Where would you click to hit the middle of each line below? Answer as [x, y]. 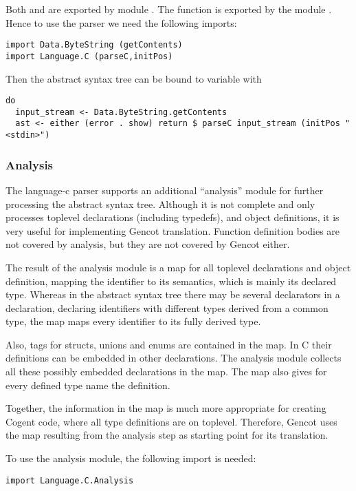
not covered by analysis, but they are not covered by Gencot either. [148, 244]
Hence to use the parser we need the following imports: [121, 22]
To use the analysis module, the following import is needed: [131, 458]
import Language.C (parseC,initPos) [89, 56]
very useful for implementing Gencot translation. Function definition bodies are [173, 230]
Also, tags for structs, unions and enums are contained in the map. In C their [169, 344]
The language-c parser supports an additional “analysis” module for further [165, 190]
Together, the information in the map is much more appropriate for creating [166, 408]
